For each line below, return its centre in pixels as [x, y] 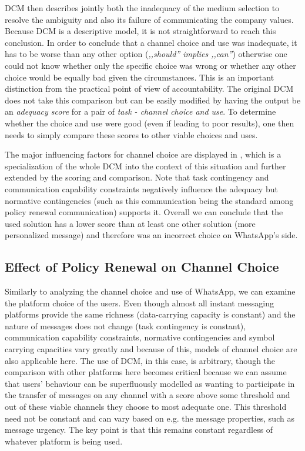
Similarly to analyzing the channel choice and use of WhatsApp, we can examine [150, 291]
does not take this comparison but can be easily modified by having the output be [153, 100]
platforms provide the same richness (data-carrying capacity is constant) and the [150, 314]
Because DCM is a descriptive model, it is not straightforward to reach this [140, 31]
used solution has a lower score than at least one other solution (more [130, 223]
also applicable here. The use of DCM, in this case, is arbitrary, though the [140, 360]
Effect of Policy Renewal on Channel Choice [142, 267]
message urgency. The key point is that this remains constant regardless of [139, 430]
